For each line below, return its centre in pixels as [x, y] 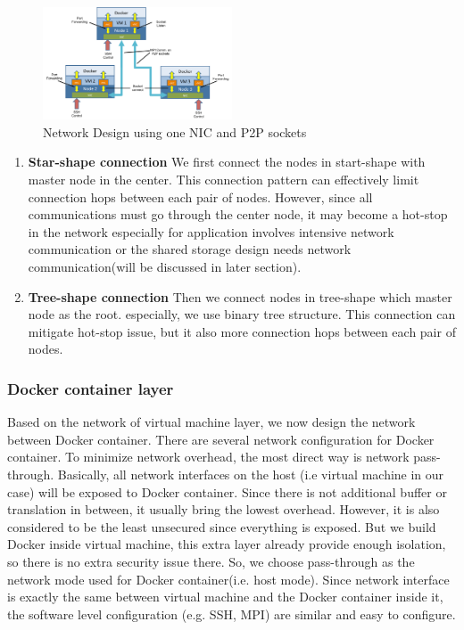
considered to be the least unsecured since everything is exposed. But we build [222, 526]
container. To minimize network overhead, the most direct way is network [208, 457]
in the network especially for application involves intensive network [211, 231]
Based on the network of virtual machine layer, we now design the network [211, 422]
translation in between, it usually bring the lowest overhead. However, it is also [224, 509]
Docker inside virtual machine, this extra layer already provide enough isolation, [227, 544]
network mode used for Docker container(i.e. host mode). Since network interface [228, 579]
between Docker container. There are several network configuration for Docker [221, 439]
